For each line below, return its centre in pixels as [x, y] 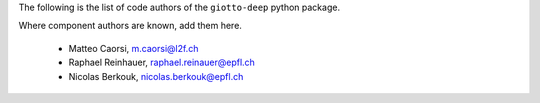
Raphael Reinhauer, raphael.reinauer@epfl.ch [161, 62]
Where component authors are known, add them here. [130, 26]
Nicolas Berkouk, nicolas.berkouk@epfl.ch [156, 76]
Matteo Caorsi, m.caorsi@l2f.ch [133, 48]
